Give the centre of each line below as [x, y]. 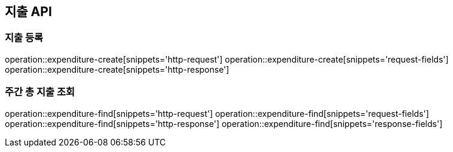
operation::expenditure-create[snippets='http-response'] [117, 69]
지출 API [28, 12]
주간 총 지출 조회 [40, 92]
